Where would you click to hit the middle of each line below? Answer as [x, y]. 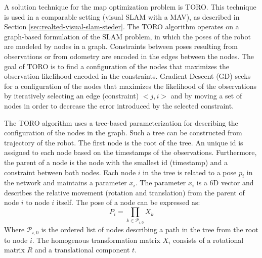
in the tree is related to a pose [190, 172]
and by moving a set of [206, 96]
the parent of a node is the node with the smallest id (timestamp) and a [116, 162]
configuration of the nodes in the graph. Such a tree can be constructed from [123, 133]
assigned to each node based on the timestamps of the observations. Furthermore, [130, 152]
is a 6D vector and [225, 183]
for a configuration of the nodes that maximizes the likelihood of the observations [130, 86]
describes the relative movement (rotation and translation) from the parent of [124, 192]
